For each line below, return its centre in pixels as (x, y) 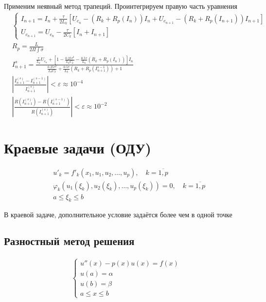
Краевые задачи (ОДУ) (78, 147)
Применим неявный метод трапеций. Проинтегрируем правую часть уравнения (121, 6)
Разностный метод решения (69, 241)
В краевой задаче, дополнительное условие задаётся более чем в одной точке (118, 215)
